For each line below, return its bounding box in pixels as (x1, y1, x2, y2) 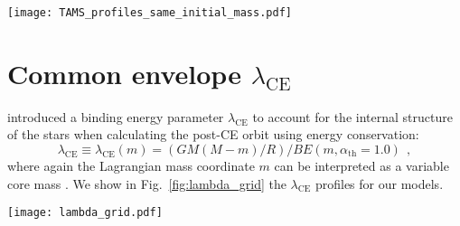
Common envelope (7, 54, 241, 91)
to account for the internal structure (252, 107, 453, 126)
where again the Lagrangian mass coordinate (7, 155, 255, 174)
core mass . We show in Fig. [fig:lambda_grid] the (7, 174, 286, 193)
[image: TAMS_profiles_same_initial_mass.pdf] (7, 6, 292, 19)
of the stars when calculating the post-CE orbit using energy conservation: (7, 125, 419, 144)
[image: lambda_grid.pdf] (7, 206, 163, 220)
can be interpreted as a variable (274, 155, 449, 174)
